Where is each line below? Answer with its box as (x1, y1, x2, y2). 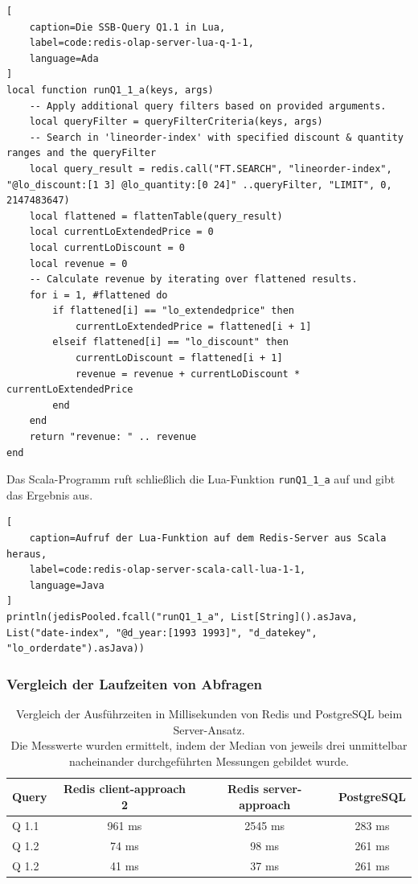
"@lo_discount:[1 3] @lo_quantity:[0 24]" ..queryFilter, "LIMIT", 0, (6, 179, 392, 191)
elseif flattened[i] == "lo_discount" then (52, 336, 289, 348)
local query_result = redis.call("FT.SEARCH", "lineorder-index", (29, 162, 392, 175)
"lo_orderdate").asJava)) (6, 643, 145, 655)
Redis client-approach (63, 780, 186, 797)
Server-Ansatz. (173, 721, 245, 738)
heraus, (6, 548, 47, 560)
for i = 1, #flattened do (29, 289, 168, 301)
